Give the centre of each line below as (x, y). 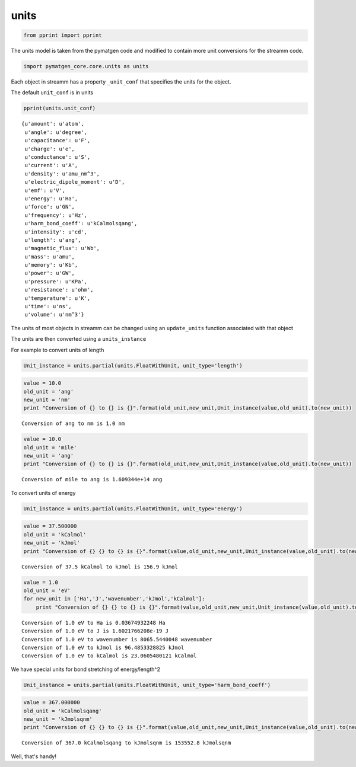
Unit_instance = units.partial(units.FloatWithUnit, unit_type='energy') (133, 509)
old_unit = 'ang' (49, 392)
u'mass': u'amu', (50, 257)
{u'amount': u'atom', (53, 124)
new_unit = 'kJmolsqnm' (58, 719)
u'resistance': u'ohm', (59, 290)
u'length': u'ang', (53, 240)
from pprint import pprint (63, 35)
